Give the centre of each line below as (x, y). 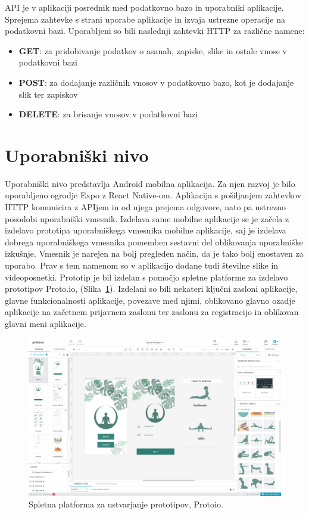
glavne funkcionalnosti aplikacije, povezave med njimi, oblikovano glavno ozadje (150, 300)
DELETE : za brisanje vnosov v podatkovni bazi (108, 114)
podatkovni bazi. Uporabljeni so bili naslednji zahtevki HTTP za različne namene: (155, 31)
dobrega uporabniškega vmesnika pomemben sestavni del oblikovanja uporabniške (154, 242)
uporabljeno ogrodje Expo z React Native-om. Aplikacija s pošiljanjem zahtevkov (153, 195)
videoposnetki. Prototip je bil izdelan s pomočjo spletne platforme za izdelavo (146, 277)
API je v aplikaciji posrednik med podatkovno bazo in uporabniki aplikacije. (144, 7)
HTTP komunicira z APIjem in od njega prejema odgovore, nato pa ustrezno (145, 207)
